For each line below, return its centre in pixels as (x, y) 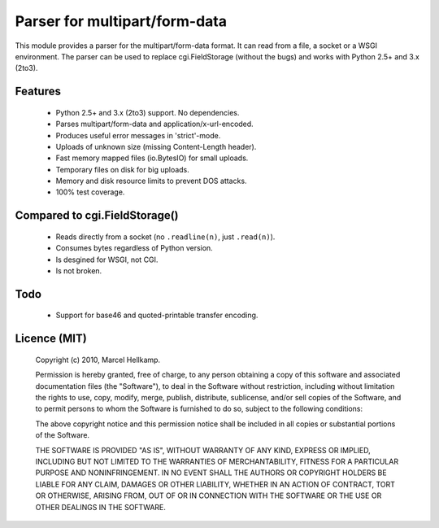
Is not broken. (79, 271)
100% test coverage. (90, 192)
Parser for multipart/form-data (121, 21)
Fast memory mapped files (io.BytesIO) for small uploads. (152, 158)
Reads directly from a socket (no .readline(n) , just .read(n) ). (165, 237)
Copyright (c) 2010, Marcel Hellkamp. (98, 360)
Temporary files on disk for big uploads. (123, 169)
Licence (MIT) (51, 339)
